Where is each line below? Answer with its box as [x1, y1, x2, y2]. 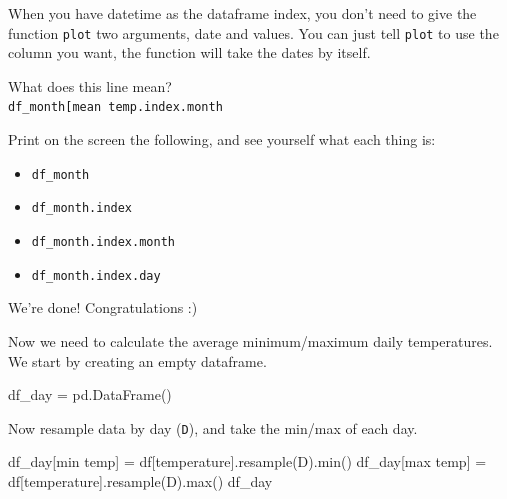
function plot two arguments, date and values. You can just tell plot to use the [8, 22, 499, 43]
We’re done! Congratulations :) [8, 297, 198, 318]
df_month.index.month [31, 235, 175, 249]
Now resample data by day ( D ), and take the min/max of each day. [8, 417, 418, 438]
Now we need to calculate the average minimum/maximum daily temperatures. [8, 330, 493, 351]
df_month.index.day [31, 268, 161, 283]
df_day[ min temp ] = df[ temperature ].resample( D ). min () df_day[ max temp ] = [8, 451, 487, 472]
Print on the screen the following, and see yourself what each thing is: [8, 129, 436, 150]
